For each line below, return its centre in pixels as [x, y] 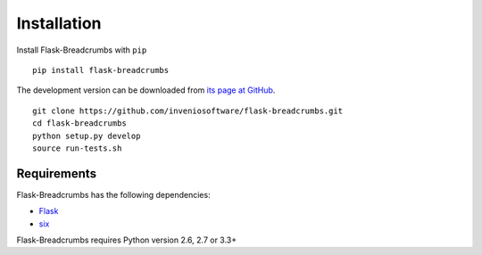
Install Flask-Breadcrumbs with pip [82, 50]
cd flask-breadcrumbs [79, 123]
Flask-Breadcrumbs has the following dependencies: [113, 194]
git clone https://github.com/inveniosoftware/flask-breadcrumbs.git [188, 111]
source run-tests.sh [77, 148]
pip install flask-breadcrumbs [101, 70]
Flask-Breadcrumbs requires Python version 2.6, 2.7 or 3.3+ [127, 240]
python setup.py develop [87, 136]
